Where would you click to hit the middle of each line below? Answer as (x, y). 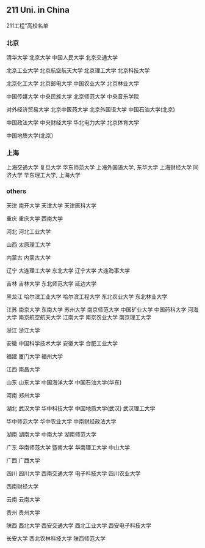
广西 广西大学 (23, 460)
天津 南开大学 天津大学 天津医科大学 (51, 205)
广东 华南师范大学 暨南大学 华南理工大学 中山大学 (68, 447)
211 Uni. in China (38, 10)
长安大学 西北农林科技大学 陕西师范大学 (56, 538)
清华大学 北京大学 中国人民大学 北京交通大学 (62, 58)
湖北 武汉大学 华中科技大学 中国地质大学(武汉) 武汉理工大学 (81, 408)
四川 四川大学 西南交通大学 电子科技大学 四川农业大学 (74, 473)
